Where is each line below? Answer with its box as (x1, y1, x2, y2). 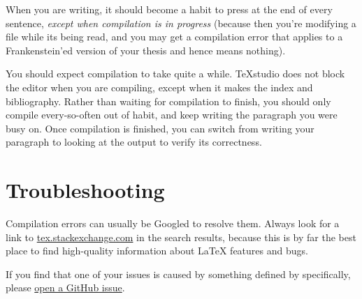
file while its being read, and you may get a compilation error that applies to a (6, 29, 343, 44)
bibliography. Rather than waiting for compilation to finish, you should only (6, 93, 331, 108)
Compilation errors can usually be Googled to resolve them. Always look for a (6, 216, 340, 231)
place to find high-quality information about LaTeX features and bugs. (6, 243, 308, 258)
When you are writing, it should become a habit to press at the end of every (6, 2, 333, 16)
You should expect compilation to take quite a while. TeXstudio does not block (6, 66, 345, 81)
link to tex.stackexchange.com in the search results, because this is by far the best (6, 229, 356, 244)
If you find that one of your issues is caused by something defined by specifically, (6, 266, 351, 281)
